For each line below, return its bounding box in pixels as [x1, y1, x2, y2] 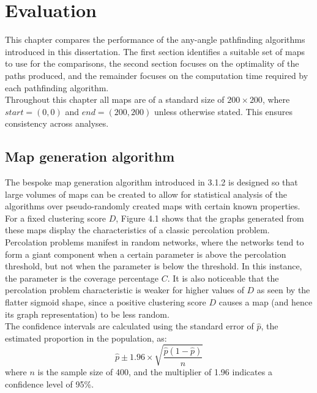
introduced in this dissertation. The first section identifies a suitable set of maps [5, 45, 305, 58]
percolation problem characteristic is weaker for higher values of [5, 283, 244, 296]
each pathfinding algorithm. [5, 81, 109, 94]
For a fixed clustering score [5, 211, 106, 224]
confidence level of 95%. [5, 377, 94, 390]
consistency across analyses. [5, 117, 109, 130]
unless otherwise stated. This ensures [154, 105, 293, 118]
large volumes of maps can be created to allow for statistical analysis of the [5, 187, 287, 200]
